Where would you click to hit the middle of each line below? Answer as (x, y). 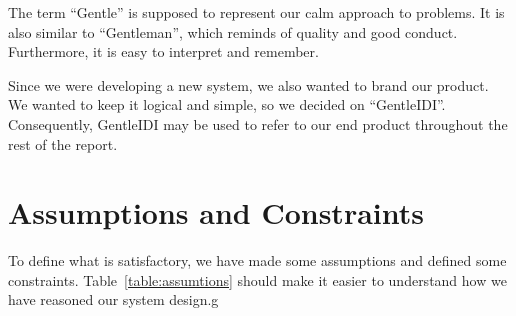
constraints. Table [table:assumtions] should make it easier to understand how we (257, 279)
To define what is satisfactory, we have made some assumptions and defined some (257, 260)
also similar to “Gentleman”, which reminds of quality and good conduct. (233, 31)
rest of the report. (63, 143)
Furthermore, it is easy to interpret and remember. (163, 51)
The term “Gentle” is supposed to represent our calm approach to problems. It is (256, 12)
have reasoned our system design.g (113, 299)
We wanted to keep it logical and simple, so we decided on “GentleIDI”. (227, 104)
